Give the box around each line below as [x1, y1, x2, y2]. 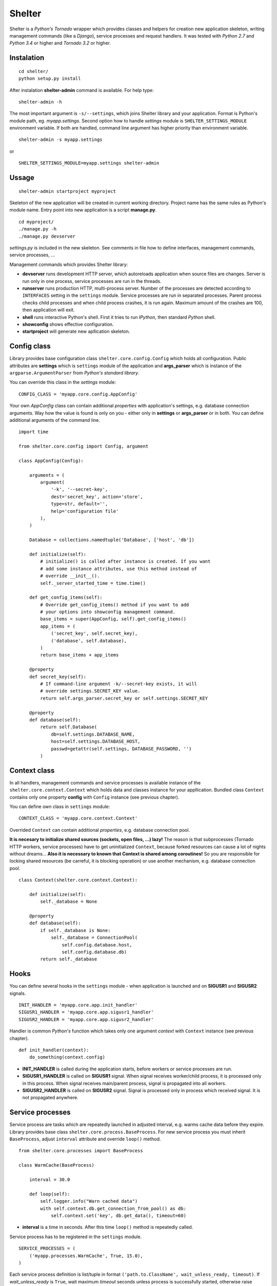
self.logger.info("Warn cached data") [40, 1199, 138, 1204]
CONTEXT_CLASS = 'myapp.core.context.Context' [18, 815, 138, 821]
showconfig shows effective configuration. [22, 321, 114, 327]
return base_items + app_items [40, 652, 119, 658]
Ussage [9, 173, 34, 182]
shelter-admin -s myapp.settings [18, 137, 103, 142]
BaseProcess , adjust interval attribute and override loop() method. [9, 1136, 161, 1142]
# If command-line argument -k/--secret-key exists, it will [40, 681, 197, 687]
